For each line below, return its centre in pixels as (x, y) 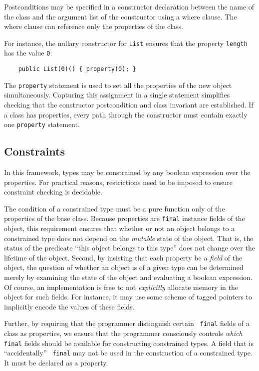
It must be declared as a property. (56, 362)
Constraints (34, 151)
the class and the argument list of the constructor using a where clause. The (121, 16)
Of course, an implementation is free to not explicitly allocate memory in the (121, 287)
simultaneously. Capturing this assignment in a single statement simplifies (117, 95)
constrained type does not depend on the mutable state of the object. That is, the (129, 238)
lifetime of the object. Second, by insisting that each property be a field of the (123, 257)
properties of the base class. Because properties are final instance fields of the (125, 218)
